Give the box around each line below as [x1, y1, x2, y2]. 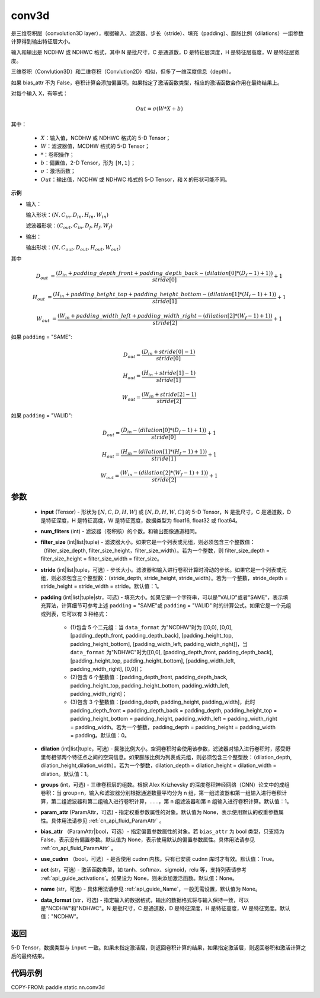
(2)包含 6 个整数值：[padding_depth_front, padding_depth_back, [70, 674, 228, 681]
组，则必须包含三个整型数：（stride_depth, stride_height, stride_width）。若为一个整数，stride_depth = [40, 574, 289, 581]
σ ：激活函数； [40, 167, 76, 175]
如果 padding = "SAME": [11, 333, 72, 341]
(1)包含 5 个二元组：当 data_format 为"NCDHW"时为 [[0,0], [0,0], [70, 623, 233, 631]
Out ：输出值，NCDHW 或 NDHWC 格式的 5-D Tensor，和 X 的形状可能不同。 [40, 176, 231, 183]
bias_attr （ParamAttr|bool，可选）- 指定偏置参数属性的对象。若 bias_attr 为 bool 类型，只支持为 [40, 828, 284, 835]
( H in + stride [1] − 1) [141, 370, 196, 378]
